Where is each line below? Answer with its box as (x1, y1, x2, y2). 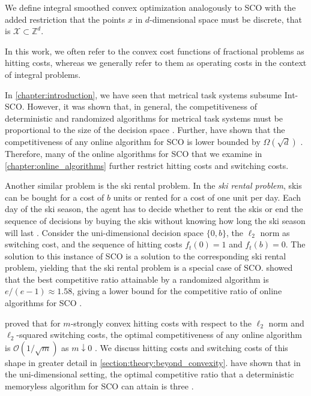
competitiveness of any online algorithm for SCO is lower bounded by (5, 135, 261, 147)
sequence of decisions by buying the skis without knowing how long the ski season (5, 214, 306, 226)
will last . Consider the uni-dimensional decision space (5, 226, 204, 238)
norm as (260, 226, 290, 238)
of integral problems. (5, 68, 81, 80)
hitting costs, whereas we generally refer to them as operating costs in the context (5, 56, 307, 69)
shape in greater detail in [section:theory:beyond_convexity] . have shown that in (5, 356, 301, 368)
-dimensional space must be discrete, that (149, 13, 302, 25)
